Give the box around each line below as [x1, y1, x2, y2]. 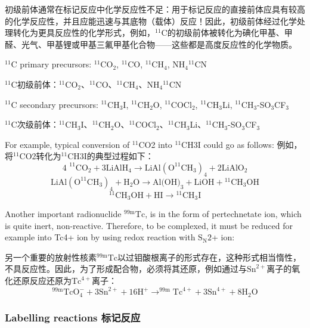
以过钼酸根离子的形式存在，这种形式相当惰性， [117, 250, 302, 263]
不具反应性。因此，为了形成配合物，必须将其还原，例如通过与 [5, 262, 247, 275]
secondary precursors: [20, 98, 98, 110]
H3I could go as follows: [187, 138, 274, 150]
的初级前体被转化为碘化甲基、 [167, 26, 284, 39]
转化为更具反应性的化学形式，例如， [13, 26, 155, 39]
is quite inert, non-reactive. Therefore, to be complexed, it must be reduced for [5, 219, 293, 231]
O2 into [144, 138, 172, 150]
